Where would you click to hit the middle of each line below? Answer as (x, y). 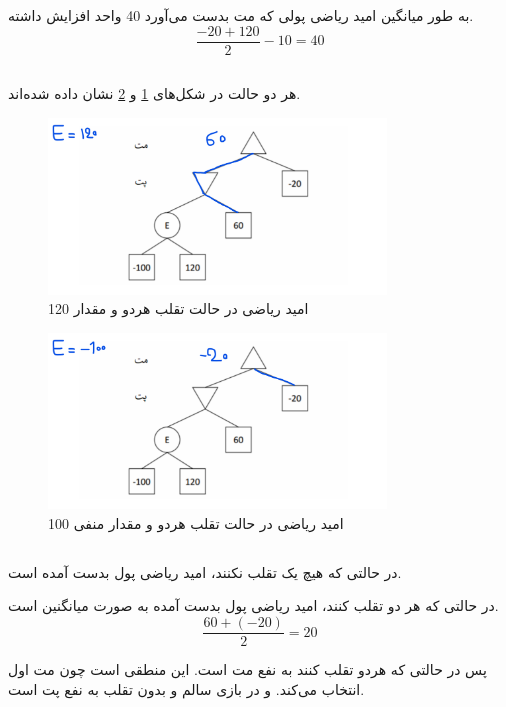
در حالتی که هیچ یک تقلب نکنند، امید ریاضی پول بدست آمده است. (205, 571)
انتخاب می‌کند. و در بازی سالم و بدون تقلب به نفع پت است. (186, 688)
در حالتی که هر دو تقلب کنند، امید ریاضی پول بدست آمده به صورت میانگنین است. (253, 605)
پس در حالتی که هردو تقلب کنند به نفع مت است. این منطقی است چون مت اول (247, 669)
